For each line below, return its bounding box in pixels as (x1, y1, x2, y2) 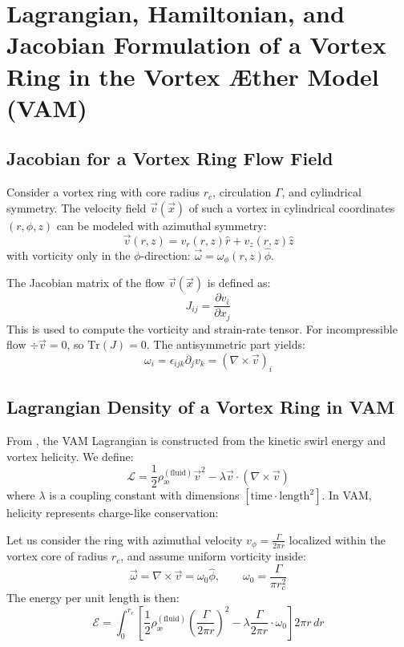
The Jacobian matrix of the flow (6, 274, 165, 291)
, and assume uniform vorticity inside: (120, 548, 306, 564)
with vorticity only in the (6, 246, 131, 263)
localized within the (289, 531, 386, 548)
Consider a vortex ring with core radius (6, 184, 200, 200)
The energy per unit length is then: (6, 589, 180, 606)
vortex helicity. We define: (6, 447, 134, 464)
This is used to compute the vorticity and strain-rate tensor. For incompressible (6, 320, 398, 337)
